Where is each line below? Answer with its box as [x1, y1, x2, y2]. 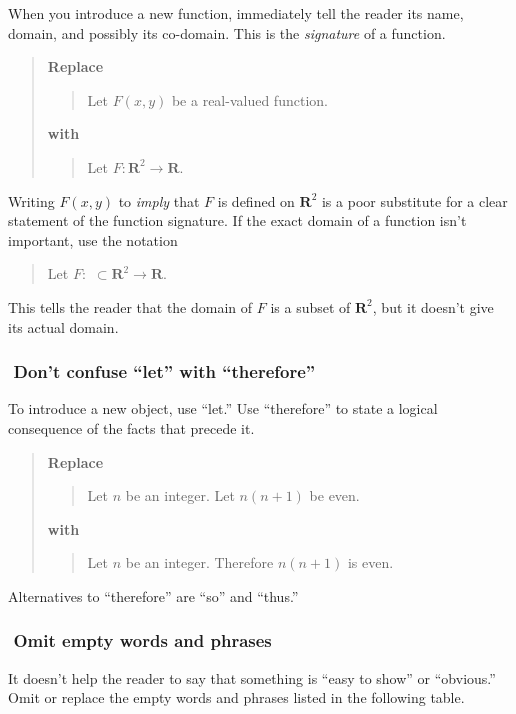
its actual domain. [8, 316, 119, 337]
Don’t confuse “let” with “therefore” [13, 359, 316, 384]
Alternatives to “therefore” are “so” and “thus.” [8, 585, 299, 606]
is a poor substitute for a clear [321, 190, 508, 211]
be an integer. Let [125, 485, 235, 506]
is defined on [217, 190, 295, 211]
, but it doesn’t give [372, 296, 494, 317]
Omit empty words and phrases [13, 628, 272, 653]
